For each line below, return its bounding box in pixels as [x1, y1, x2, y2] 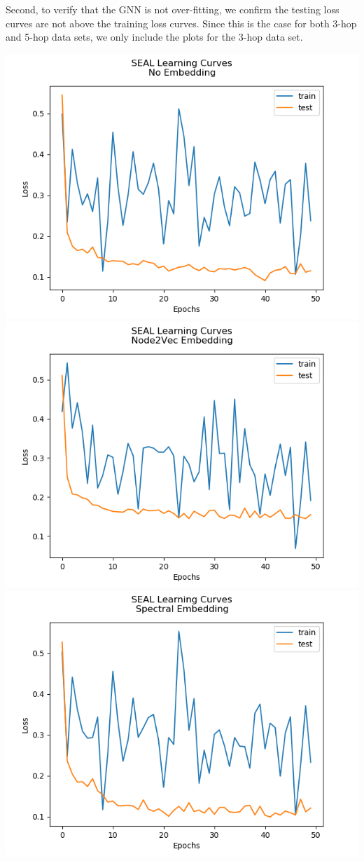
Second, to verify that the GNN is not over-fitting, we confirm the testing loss [6, 2, 339, 16]
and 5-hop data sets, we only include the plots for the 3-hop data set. [6, 29, 303, 44]
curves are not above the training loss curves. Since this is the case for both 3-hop [6, 15, 357, 30]
